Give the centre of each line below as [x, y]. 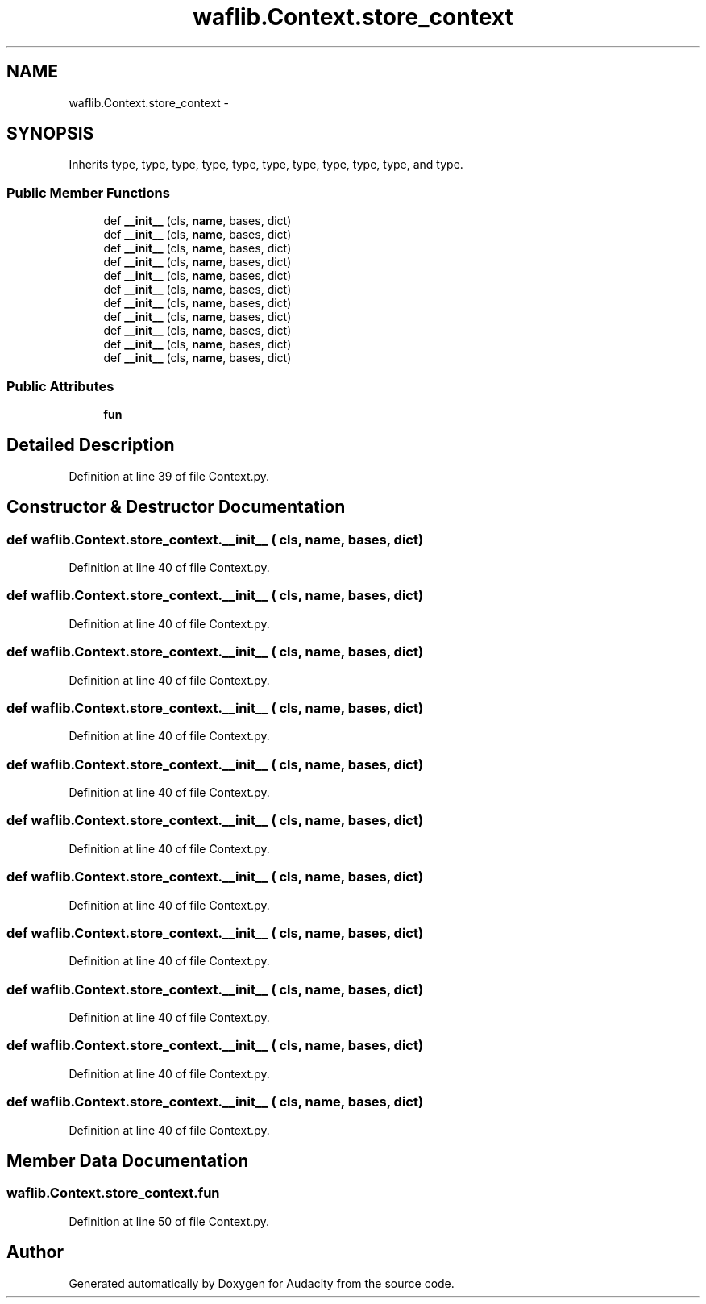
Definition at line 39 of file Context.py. [169, 476]
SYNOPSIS [50, 134]
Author [35, 1252]
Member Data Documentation [128, 1160]
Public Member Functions [88, 192]
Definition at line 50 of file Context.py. [169, 1221]
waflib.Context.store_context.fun [113, 1193]
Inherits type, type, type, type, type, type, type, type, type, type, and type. [266, 165]
